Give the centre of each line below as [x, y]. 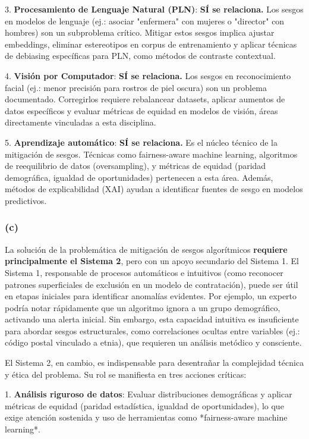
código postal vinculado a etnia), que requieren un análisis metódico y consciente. [153, 342]
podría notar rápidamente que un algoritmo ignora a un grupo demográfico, [143, 307]
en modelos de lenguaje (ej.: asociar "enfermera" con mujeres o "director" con [145, 21]
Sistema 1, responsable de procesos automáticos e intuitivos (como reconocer [144, 272]
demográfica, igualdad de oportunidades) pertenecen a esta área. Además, [139, 177]
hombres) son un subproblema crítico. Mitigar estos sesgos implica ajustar [140, 32]
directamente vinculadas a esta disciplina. [81, 122]
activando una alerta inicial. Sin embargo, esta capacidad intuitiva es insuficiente [152, 319]
